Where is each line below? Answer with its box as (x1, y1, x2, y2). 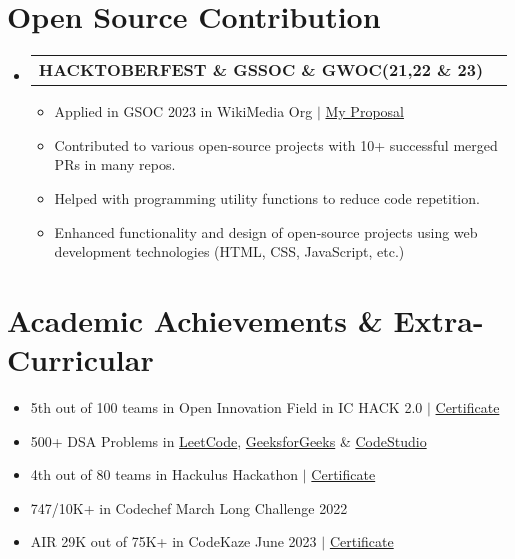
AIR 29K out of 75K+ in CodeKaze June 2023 (30, 531, 317, 552)
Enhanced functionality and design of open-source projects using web (54, 221, 478, 242)
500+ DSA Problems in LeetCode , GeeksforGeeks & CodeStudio (30, 430, 427, 451)
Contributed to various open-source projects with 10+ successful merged (54, 134, 498, 155)
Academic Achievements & (7, 299, 383, 340)
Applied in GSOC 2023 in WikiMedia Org (54, 101, 313, 122)
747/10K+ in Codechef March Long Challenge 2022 (30, 497, 348, 518)
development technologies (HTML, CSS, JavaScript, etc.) (54, 241, 405, 262)
